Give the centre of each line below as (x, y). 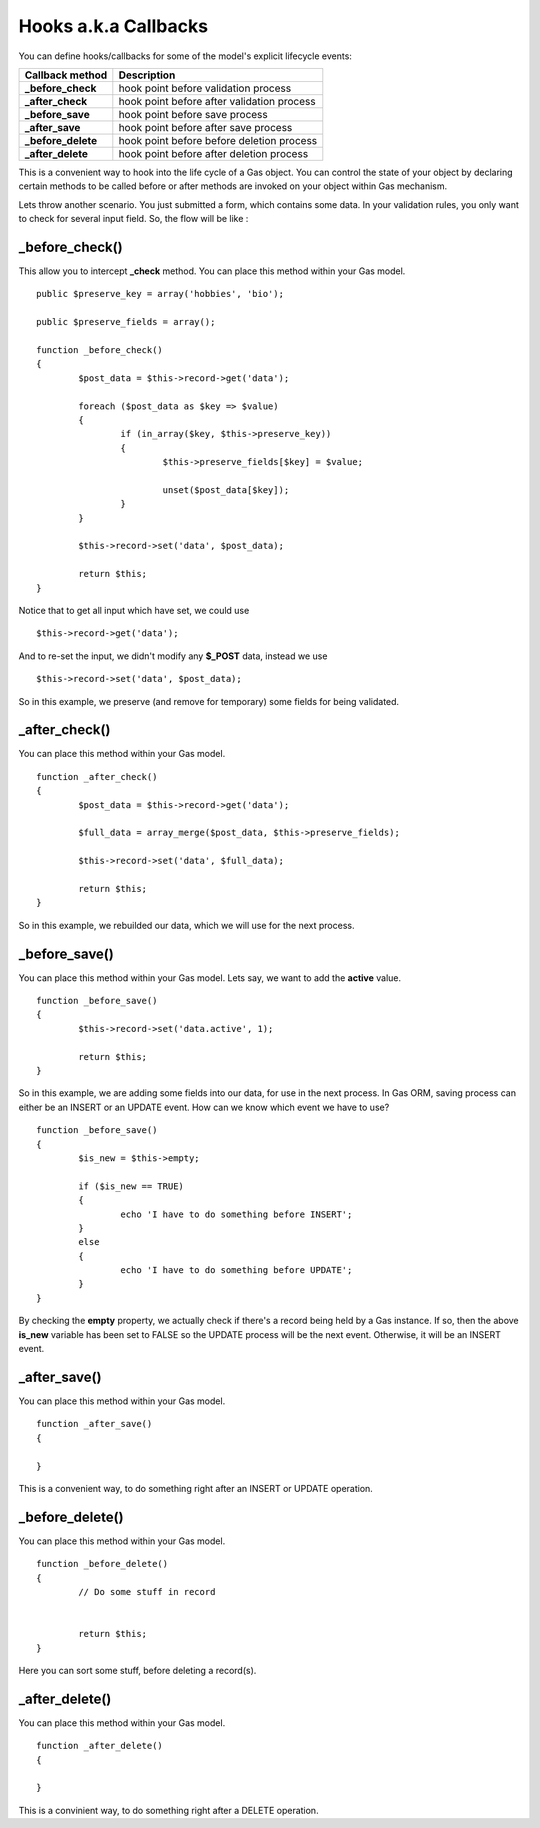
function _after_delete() (100, 1746)
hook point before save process (193, 114)
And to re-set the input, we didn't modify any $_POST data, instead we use (173, 656)
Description (147, 75)
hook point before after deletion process (213, 153)
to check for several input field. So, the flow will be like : (133, 219)
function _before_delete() (102, 1564)
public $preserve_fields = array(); (126, 322)
